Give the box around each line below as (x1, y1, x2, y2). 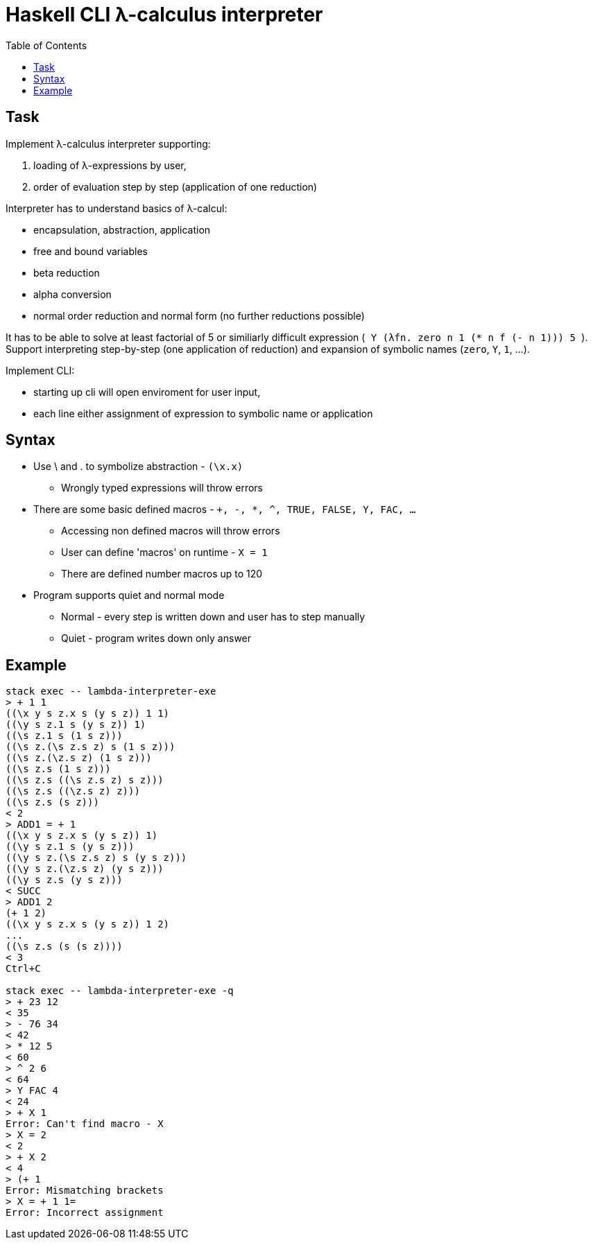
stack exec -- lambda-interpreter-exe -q (6, 985, 234, 997)
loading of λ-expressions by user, (33, 159, 187, 171)
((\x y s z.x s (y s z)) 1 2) (6, 918, 170, 930)
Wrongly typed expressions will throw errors (61, 482, 264, 494)
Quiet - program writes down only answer (61, 632, 252, 645)
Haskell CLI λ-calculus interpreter (6, 3, 323, 26)
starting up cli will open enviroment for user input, (33, 385, 261, 398)
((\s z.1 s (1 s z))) (6, 730, 123, 742)
